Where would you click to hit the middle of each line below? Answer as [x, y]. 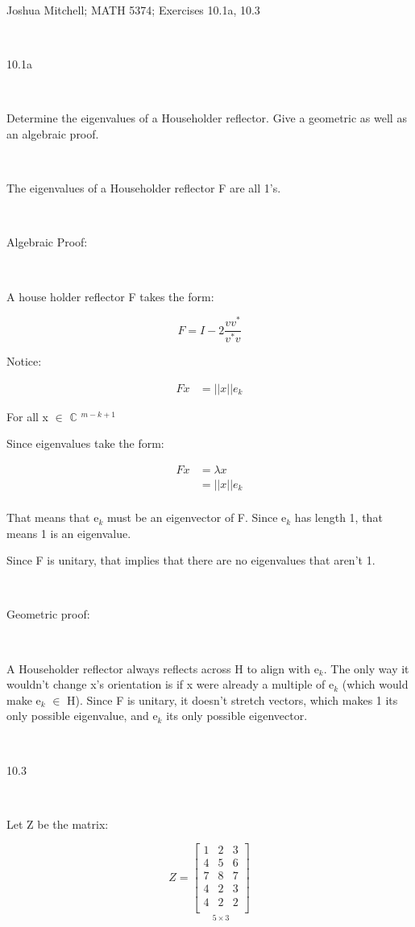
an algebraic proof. [53, 133]
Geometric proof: [48, 614]
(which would [375, 684]
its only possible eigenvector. [237, 716]
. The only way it [366, 668]
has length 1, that [338, 517]
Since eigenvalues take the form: [85, 443]
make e [24, 699]
